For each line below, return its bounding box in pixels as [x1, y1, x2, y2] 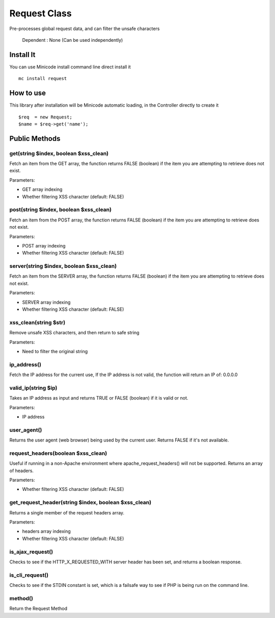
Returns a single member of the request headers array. [9, 509, 125, 515]
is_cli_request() [9, 572, 48, 579]
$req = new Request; [18, 114, 72, 120]
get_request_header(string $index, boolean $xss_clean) [9, 499, 152, 506]
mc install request [18, 76, 67, 82]
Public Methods [9, 134, 61, 143]
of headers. [9, 467, 34, 474]
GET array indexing [22, 186, 63, 192]
